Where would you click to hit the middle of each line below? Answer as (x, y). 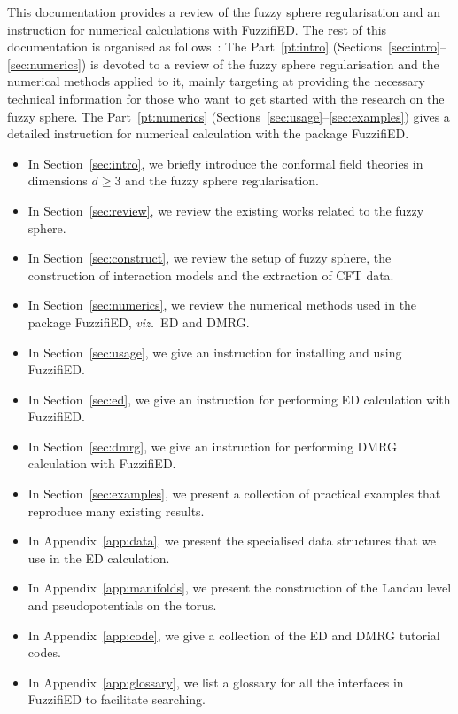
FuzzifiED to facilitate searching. (117, 699)
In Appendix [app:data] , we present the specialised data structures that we (232, 541)
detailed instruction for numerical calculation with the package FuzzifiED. (208, 133)
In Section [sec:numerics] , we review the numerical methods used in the (222, 305)
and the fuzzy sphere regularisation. (222, 180)
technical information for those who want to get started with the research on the (226, 98)
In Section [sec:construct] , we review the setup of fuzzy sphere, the (210, 258)
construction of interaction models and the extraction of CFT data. (211, 275)
